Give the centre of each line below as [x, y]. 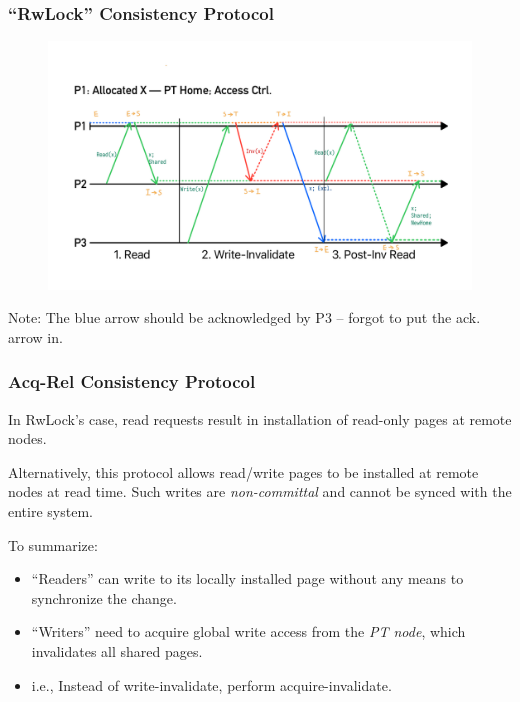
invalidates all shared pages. [117, 651]
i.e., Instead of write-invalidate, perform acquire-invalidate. [211, 684]
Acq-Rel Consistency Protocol [132, 381]
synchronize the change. [104, 597]
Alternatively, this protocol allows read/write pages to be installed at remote [243, 471]
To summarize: [53, 544]
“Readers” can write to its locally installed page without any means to [247, 578]
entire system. [50, 511]
